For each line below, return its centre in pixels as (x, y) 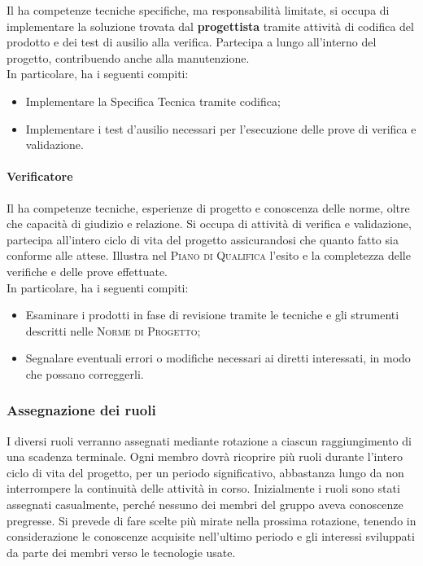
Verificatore (40, 176)
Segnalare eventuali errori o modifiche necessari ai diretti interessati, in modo (218, 358)
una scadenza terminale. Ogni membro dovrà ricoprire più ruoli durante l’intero (205, 456)
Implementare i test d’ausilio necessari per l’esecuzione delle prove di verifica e (221, 128)
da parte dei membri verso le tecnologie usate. (121, 552)
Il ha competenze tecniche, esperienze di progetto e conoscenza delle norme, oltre (208, 207)
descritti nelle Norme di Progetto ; (113, 330)
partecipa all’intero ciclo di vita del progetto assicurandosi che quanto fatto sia (203, 239)
